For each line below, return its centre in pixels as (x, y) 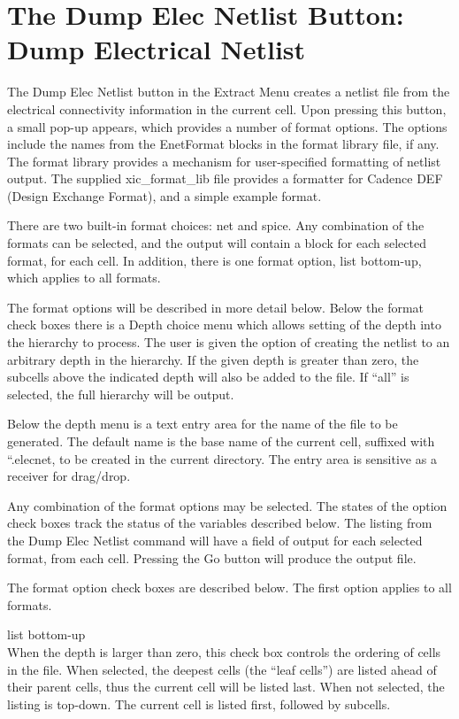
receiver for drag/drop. (69, 476)
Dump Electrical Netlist (157, 49)
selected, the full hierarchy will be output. (121, 394)
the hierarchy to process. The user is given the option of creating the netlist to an (229, 342)
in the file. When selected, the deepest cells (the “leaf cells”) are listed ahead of (222, 669)
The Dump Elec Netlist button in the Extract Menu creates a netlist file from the (229, 92)
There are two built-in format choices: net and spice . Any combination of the (216, 225)
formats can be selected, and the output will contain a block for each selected (217, 243)
